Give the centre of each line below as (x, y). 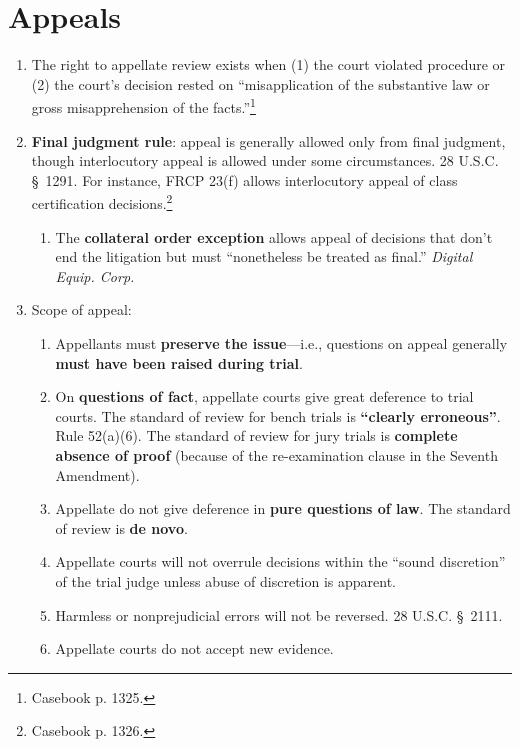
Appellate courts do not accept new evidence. (194, 648)
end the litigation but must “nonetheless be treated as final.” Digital (264, 256)
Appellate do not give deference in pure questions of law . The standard (283, 508)
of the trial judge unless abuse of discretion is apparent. (226, 580)
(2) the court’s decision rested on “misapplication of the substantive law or (260, 83)
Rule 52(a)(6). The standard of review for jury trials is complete (256, 435)
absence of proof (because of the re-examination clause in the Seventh (276, 454)
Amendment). (97, 474)
